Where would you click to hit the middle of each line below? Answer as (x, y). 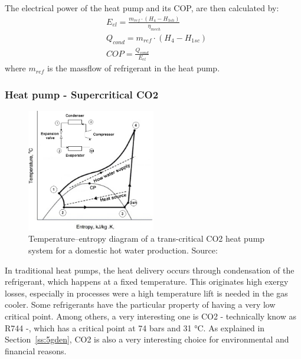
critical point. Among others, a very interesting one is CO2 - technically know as (150, 316)
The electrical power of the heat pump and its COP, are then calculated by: (142, 8)
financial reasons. (36, 350)
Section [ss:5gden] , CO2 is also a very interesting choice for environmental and (147, 339)
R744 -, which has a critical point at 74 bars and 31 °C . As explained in (135, 327)
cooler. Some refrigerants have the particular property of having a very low (140, 304)
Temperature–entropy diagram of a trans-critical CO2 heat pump (147, 238)
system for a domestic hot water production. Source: (123, 250)
